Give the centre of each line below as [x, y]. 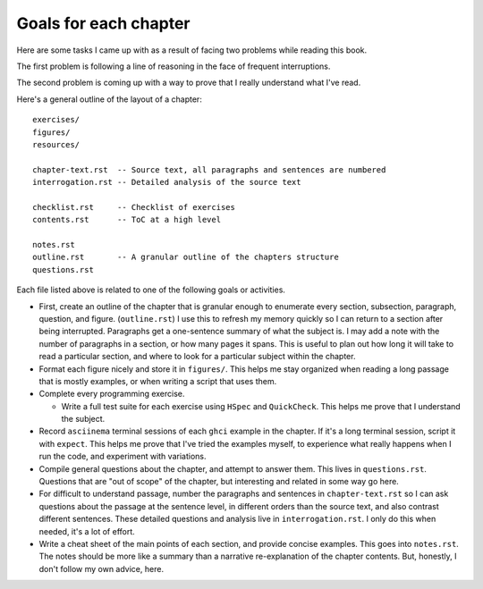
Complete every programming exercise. [112, 394]
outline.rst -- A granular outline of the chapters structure [186, 257]
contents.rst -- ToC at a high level [127, 220]
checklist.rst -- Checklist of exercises [134, 207]
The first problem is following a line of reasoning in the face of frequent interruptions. [174, 66]
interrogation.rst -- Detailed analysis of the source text [167, 182]
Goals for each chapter [103, 23]
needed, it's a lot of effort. [87, 531]
